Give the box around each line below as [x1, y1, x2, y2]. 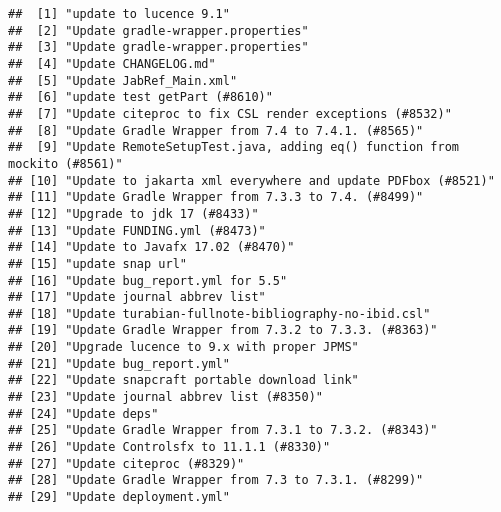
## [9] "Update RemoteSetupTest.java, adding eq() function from [8, 140, 460, 155]
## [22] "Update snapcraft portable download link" [8, 373, 359, 388]
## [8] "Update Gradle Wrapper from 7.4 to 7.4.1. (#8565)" [8, 123, 424, 138]
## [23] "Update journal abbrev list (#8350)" [8, 390, 323, 405]
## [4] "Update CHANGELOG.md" [8, 56, 216, 71]
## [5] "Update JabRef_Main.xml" [8, 73, 238, 88]
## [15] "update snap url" [8, 256, 187, 271]
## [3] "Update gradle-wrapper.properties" [8, 40, 309, 55]
